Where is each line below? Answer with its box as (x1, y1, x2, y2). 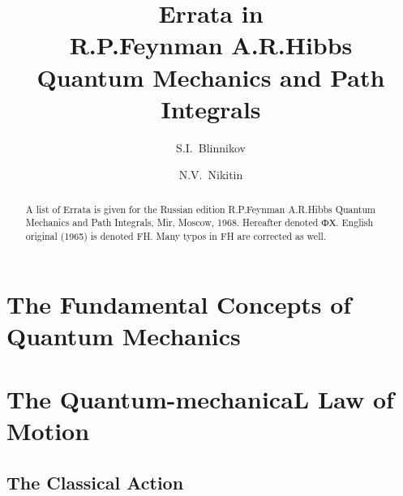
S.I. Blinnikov (176, 139, 246, 156)
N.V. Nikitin (178, 166, 243, 183)
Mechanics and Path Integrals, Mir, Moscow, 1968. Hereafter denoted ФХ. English (25, 216, 374, 229)
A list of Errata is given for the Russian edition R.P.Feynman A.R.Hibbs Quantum (25, 202, 375, 216)
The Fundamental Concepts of (6, 287, 352, 320)
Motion (6, 414, 90, 447)
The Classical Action (6, 469, 184, 494)
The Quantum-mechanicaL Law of (6, 383, 394, 416)
